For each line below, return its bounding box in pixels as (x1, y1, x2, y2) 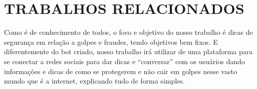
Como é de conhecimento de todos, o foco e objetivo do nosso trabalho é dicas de (4, 27, 253, 37)
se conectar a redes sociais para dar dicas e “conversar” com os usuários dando (4, 56, 245, 66)
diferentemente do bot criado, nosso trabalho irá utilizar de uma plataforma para (4, 46, 253, 57)
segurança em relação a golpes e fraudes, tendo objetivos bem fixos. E (4, 36, 218, 47)
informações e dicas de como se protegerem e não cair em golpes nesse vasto (4, 66, 237, 76)
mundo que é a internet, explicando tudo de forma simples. (4, 76, 185, 86)
